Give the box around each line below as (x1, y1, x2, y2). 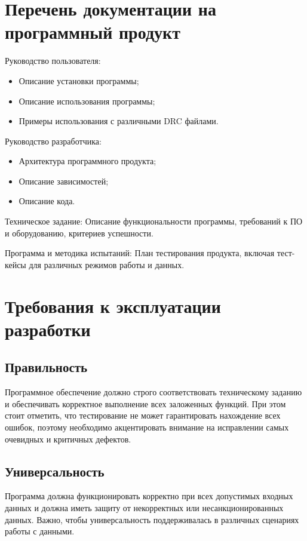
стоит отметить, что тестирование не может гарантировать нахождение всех (5, 409, 281, 422)
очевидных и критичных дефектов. (5, 432, 131, 445)
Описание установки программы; (19, 74, 139, 87)
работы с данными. (5, 525, 75, 537)
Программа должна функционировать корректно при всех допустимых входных (5, 490, 293, 502)
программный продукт (5, 20, 180, 44)
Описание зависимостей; (19, 174, 109, 187)
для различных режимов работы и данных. (29, 258, 185, 270)
